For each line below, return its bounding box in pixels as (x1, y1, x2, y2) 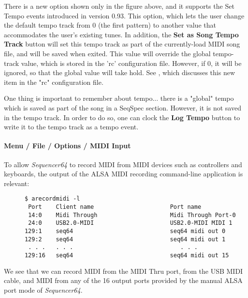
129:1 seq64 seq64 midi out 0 (24, 227, 226, 235)
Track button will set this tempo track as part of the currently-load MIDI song (4, 39, 240, 49)
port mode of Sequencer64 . (4, 284, 83, 295)
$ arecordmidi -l (24, 195, 80, 203)
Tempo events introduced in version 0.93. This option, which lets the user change (4, 10, 245, 20)
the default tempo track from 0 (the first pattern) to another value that (4, 20, 216, 30)
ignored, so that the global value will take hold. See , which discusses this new (4, 67, 235, 78)
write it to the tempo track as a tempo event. (4, 122, 139, 132)
